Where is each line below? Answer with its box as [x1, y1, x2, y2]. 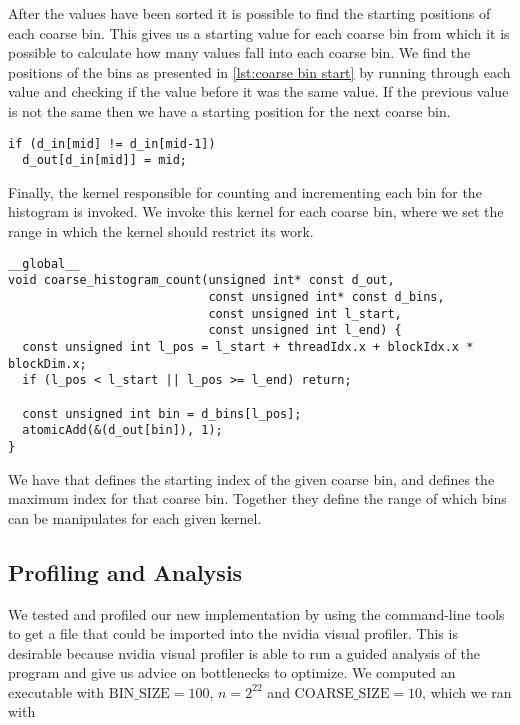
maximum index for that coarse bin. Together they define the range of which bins [8, 488, 507, 509]
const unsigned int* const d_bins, [208, 289, 445, 304]
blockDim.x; [8, 356, 87, 371]
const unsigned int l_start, [208, 306, 402, 321]
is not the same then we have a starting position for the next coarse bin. [8, 100, 451, 121]
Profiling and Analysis [8, 556, 243, 587]
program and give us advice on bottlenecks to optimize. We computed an [8, 662, 456, 683]
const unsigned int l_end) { [208, 323, 402, 338]
